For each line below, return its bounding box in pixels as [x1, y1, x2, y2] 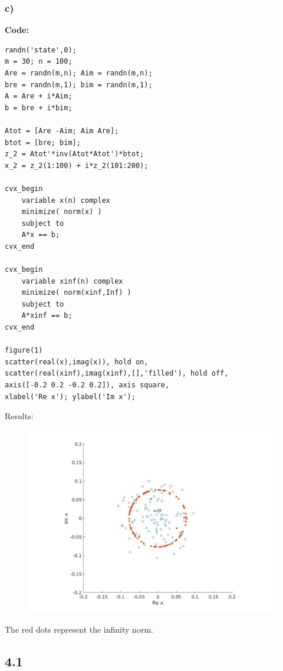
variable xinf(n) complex [21, 277, 123, 285]
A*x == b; [21, 231, 60, 239]
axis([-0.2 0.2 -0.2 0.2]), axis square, [5, 381, 170, 390]
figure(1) [5, 346, 43, 355]
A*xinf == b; [21, 311, 73, 320]
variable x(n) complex [21, 196, 110, 205]
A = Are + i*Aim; [5, 92, 73, 101]
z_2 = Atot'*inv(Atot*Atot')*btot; [5, 150, 144, 159]
